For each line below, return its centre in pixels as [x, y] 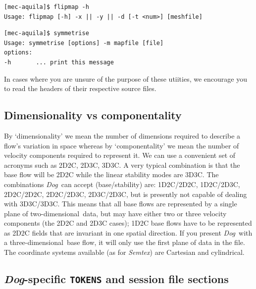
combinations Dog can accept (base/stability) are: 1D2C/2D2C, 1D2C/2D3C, [122, 184]
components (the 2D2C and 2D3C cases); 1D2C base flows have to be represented [128, 223]
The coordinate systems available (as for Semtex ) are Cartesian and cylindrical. [124, 252]
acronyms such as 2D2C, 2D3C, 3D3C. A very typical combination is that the [122, 165]
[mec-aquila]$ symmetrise [47, 33]
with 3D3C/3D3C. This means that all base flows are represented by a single [121, 204]
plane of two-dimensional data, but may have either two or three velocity [115, 213]
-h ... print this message [59, 62]
